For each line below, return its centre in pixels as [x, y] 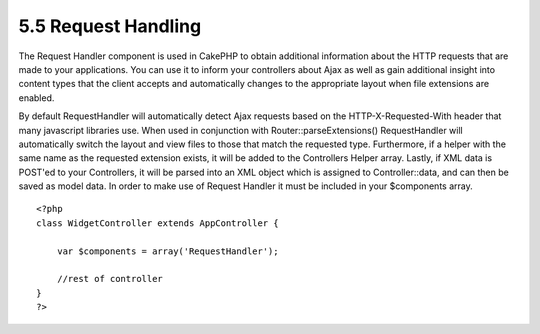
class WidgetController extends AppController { [157, 223]
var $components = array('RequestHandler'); [167, 251]
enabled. [36, 97]
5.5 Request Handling [110, 26]
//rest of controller [110, 279]
